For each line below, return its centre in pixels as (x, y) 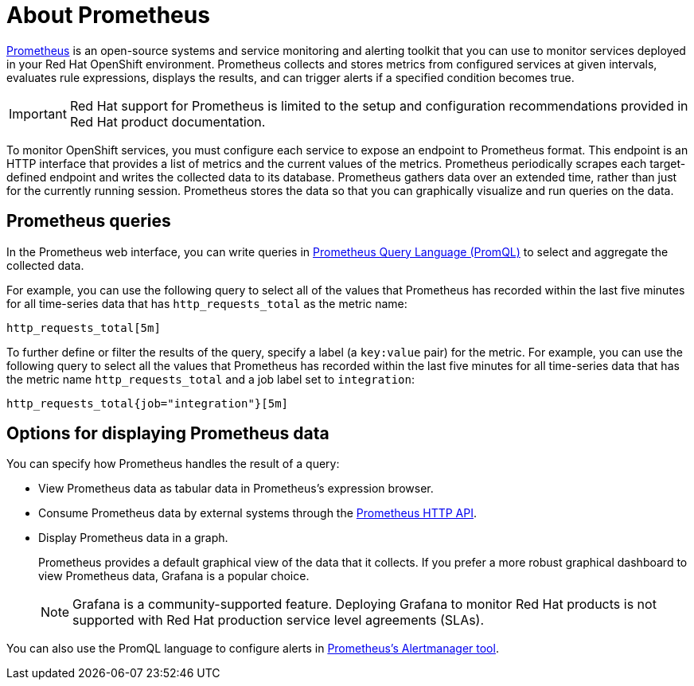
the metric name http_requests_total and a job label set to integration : (211, 379)
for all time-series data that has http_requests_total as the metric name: (207, 303)
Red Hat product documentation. (168, 121)
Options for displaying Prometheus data (168, 434)
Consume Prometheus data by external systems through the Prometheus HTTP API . (258, 513)
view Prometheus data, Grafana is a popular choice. (174, 576)
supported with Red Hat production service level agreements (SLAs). (279, 620)
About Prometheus (108, 15)
